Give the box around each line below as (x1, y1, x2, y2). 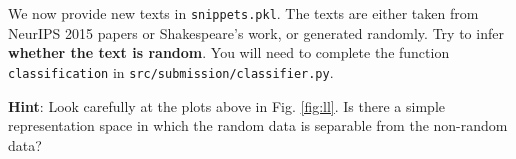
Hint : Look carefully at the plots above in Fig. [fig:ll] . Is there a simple (8, 95, 445, 116)
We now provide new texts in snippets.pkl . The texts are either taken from (8, 3, 479, 23)
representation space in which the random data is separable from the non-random (8, 115, 508, 136)
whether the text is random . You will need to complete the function (8, 42, 450, 63)
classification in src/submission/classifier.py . (8, 61, 334, 82)
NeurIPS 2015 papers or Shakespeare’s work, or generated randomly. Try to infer (8, 22, 504, 43)
